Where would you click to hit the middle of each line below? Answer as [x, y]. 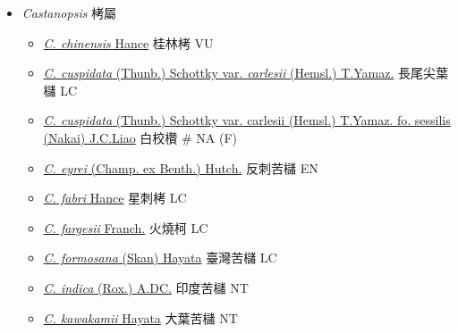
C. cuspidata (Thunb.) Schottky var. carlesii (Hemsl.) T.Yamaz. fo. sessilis [247, 120]
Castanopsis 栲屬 [69, 12]
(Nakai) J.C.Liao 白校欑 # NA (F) [140, 137]
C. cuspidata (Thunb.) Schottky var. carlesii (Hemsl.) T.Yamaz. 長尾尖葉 [246, 73]
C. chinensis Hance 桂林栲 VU [128, 42]
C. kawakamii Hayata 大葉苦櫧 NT [140, 317]
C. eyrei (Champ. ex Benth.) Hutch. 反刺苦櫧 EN [181, 167]
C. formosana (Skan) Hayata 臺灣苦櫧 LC [160, 258]
